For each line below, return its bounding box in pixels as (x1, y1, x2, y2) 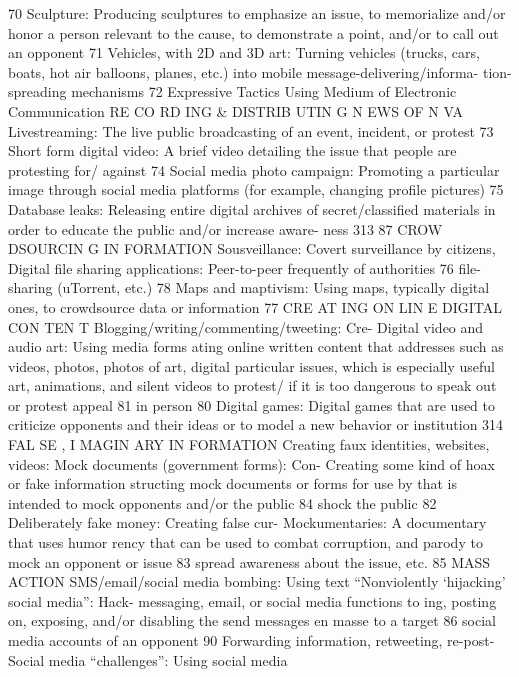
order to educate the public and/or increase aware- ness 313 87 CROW (8, 218, 443, 239)
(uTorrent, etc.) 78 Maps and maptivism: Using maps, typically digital (57, 277, 490, 298)
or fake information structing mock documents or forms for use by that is (8, 473, 458, 494)
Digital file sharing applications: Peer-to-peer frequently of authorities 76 (8, 257, 454, 278)
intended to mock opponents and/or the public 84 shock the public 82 (8, 492, 437, 513)
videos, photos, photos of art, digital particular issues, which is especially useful (8, 355, 495, 376)
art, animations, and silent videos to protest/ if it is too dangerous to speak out (8, 375, 497, 396)
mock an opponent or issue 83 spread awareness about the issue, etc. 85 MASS (8, 551, 491, 572)
